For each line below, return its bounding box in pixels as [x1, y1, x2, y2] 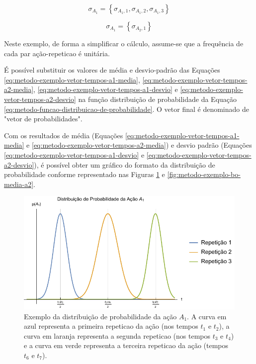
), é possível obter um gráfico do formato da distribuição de [34, 159, 215, 170]
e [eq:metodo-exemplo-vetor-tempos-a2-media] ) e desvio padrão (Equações [26, 140, 252, 150]
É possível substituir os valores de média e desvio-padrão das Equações [4, 65, 220, 75]
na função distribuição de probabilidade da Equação [78, 93, 237, 104]
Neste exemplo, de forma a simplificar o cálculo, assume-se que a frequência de [4, 38, 244, 48]
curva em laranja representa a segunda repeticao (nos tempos [24, 330, 210, 341]
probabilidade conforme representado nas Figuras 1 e [4, 169, 165, 180]
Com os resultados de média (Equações [4, 130, 123, 140]
